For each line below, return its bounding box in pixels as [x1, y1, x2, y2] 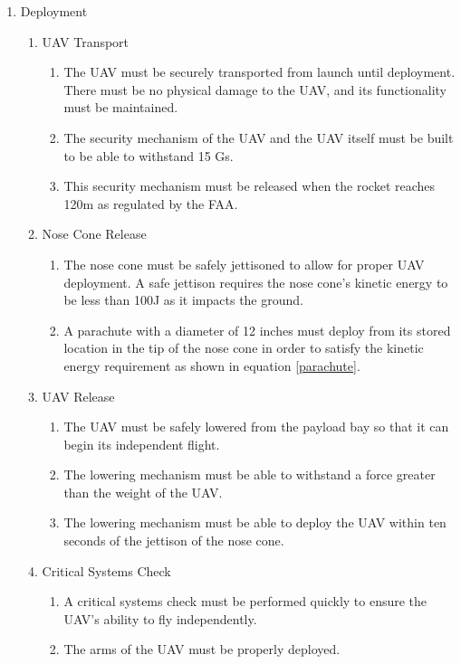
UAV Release [42, 386, 115, 405]
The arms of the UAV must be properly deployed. [63, 640, 341, 659]
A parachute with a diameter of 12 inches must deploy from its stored [63, 320, 451, 339]
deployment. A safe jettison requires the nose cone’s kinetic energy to [63, 272, 448, 291]
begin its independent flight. [63, 434, 220, 453]
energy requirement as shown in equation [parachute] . [63, 356, 360, 375]
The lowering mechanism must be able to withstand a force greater [63, 465, 436, 484]
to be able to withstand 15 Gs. [63, 146, 234, 165]
